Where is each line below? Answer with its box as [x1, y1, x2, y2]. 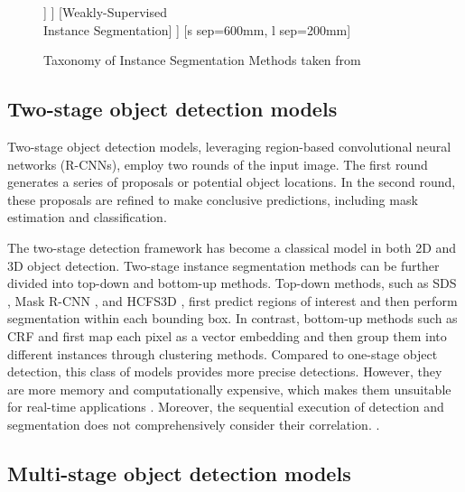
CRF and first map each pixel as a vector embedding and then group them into [7, 326, 447, 345]
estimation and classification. [7, 208, 167, 227]
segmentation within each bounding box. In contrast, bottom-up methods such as [7, 309, 458, 328]
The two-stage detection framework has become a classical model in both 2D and [7, 237, 457, 256]
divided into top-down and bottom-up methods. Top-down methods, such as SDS [7, 274, 457, 292]
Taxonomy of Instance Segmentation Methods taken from [43, 51, 361, 70]
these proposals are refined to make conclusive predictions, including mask [7, 190, 418, 209]
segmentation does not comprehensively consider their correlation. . [7, 414, 380, 433]
